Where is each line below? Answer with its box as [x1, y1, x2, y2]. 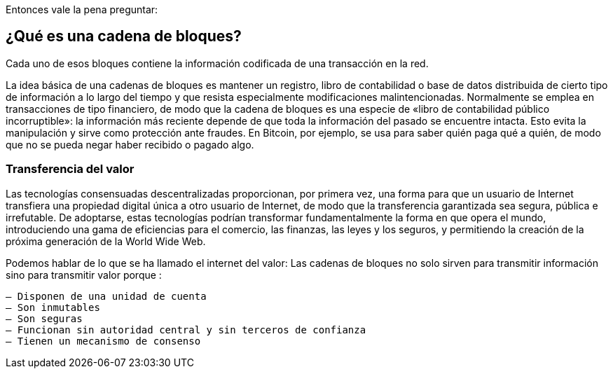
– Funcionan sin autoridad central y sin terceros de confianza [6, 324, 366, 335]
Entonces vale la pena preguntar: [6, 4, 158, 15]
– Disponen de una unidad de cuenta [6, 290, 207, 302]
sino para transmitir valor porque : [6, 268, 162, 281]
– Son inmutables [6, 301, 100, 313]
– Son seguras [6, 312, 83, 324]
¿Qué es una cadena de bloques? [6, 27, 242, 46]
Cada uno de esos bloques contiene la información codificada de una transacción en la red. [6, 57, 429, 69]
